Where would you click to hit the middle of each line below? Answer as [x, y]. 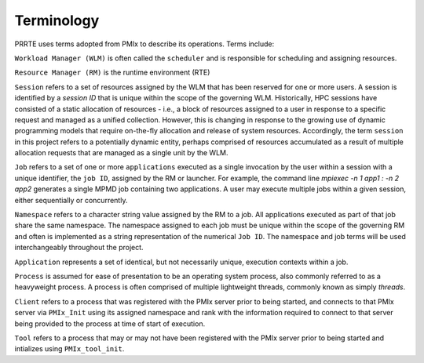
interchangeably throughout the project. [79, 248]
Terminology [57, 20]
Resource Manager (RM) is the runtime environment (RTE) [112, 73]
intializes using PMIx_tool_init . [69, 349]
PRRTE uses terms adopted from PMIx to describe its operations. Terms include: [144, 44]
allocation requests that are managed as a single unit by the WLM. [121, 153]
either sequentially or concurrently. [71, 200]
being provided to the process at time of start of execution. [110, 323]
